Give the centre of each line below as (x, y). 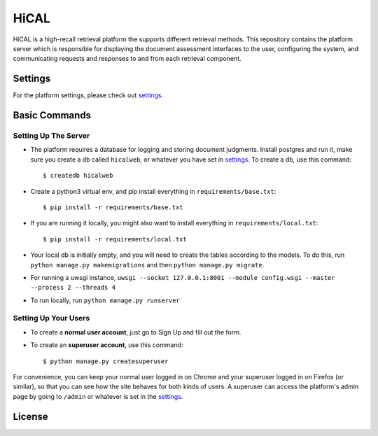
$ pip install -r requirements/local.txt (115, 239)
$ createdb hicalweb (78, 176)
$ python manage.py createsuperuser (106, 361)
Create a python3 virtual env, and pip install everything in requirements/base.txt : (153, 191)
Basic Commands (52, 115)
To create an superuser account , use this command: (107, 345)
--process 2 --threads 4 (73, 288)
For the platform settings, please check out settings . (88, 95)
